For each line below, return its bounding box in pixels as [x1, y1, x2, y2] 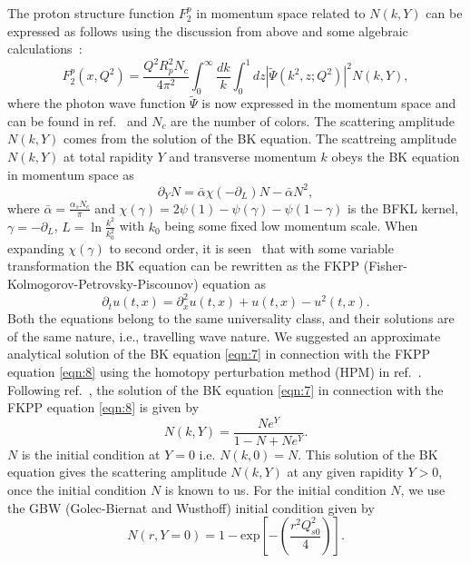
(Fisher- [363, 256, 407, 275]
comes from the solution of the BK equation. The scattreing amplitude [64, 129, 456, 148]
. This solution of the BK [298, 444, 438, 463]
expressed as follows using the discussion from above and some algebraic [7, 21, 408, 40]
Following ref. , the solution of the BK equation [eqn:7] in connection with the [7, 380, 444, 399]
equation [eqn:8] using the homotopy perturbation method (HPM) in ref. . [7, 361, 422, 380]
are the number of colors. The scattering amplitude [171, 111, 455, 130]
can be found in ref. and [7, 111, 148, 130]
